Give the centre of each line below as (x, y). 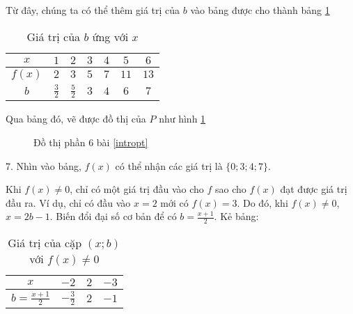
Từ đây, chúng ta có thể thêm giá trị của (93, 10)
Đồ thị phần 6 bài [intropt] (91, 142)
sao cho (230, 189)
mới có (174, 202)
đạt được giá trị (314, 189)
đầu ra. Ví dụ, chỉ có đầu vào (68, 202)
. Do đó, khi (262, 202)
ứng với (110, 36)
